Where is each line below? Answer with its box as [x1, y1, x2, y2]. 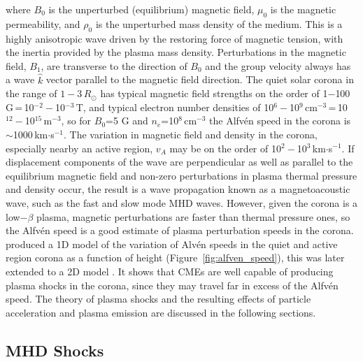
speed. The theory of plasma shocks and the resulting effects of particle [6, 291, 311, 306]
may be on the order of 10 [169, 140, 281, 155]
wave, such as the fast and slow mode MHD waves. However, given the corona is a [6, 195, 358, 210]
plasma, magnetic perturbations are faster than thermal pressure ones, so [36, 209, 350, 224]
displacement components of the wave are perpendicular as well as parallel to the [6, 154, 353, 169]
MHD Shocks [6, 339, 104, 361]
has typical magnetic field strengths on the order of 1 [100, 86, 328, 101]
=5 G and [106, 113, 148, 128]
